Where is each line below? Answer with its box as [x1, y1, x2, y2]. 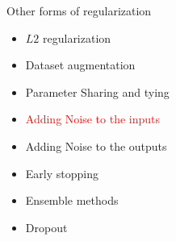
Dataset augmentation [25, 56, 136, 73]
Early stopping [25, 164, 98, 181]
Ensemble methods [25, 192, 119, 209]
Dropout [25, 218, 68, 235]
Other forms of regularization [6, 2, 152, 19]
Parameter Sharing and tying [25, 83, 170, 100]
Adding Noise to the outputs [25, 137, 167, 154]
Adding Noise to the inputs [25, 110, 161, 127]
